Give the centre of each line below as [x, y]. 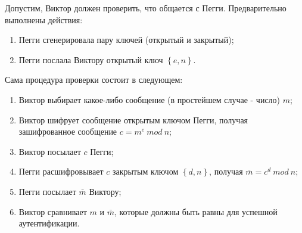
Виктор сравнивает [53, 211]
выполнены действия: [44, 19]
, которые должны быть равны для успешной [196, 211]
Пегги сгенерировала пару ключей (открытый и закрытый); [126, 40]
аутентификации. [49, 223]
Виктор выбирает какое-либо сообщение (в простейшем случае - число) [150, 99]
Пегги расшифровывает [61, 171]
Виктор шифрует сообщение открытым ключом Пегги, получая [133, 119]
